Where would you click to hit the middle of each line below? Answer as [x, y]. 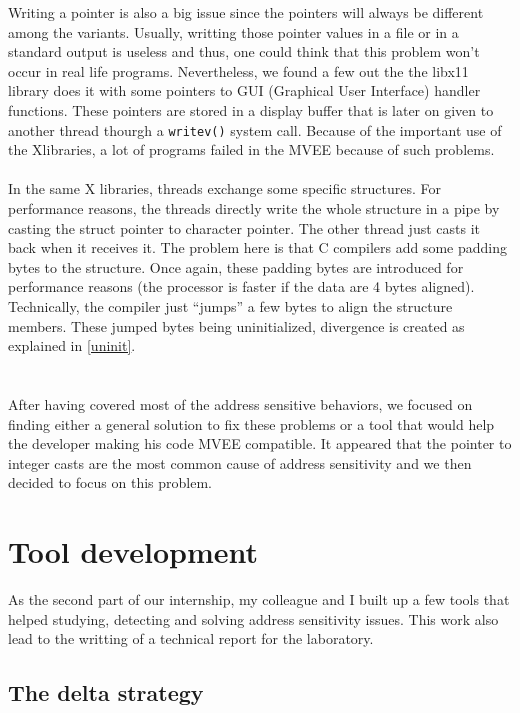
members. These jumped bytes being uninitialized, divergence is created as [236, 325]
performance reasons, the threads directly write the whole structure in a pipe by [254, 208]
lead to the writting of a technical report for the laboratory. [191, 638]
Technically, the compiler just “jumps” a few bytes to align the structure [230, 305]
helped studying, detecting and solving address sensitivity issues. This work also [253, 618]
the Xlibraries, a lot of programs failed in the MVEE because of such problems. [251, 149]
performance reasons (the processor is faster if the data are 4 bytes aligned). [241, 286]
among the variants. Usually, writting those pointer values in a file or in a [233, 31]
